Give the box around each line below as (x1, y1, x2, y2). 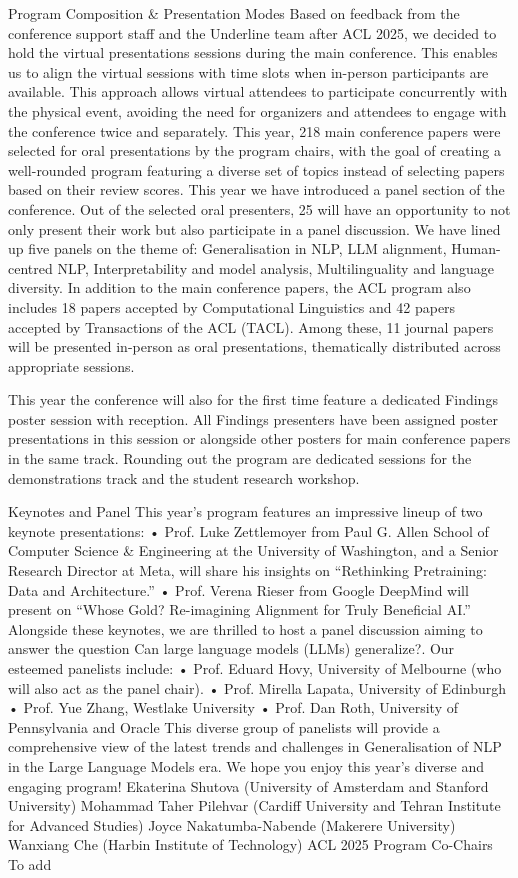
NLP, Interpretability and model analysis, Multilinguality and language (57, 257, 495, 278)
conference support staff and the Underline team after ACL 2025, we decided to (8, 22, 497, 43)
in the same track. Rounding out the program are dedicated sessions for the (8, 448, 472, 469)
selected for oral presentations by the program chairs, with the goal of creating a (8, 140, 501, 161)
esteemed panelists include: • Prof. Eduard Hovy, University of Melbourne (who (8, 658, 502, 678)
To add (8, 853, 52, 874)
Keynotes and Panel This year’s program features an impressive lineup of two (8, 501, 483, 522)
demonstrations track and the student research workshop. (8, 467, 360, 488)
